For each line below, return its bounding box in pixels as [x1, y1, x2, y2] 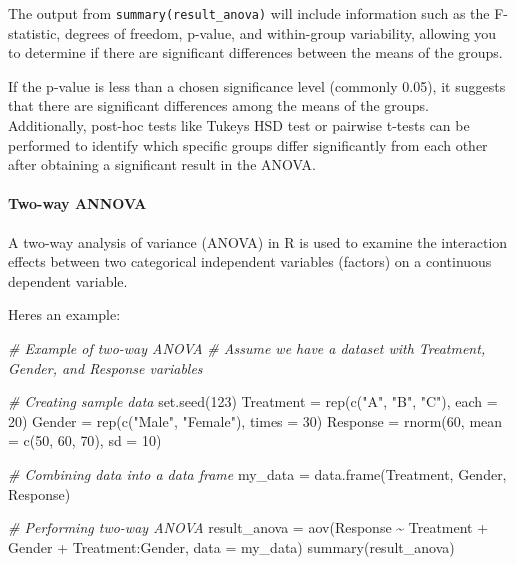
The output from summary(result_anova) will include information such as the [8, 3, 490, 23]
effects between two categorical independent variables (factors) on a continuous [8, 251, 492, 272]
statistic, [8, 22, 61, 43]
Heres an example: [8, 304, 121, 325]
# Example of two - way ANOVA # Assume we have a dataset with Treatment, [8, 337, 486, 358]
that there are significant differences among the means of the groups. [8, 95, 429, 116]
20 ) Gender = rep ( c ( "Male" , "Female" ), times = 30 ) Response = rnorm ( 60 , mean [8, 410, 503, 431]
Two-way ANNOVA [8, 193, 147, 214]
